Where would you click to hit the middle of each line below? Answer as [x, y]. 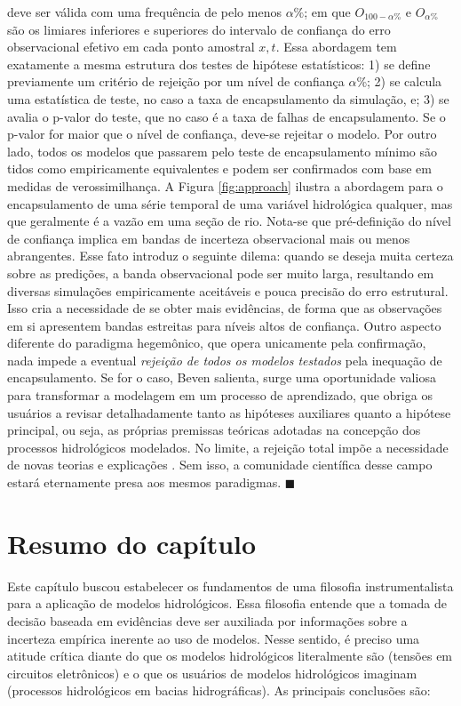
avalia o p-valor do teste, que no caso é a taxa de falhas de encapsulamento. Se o [227, 116]
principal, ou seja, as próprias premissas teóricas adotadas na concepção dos [214, 430]
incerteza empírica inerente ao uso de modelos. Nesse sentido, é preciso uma [214, 638]
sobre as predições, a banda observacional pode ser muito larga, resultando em [221, 273]
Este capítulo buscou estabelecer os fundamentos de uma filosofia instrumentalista [230, 586]
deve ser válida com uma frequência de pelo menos [144, 12]
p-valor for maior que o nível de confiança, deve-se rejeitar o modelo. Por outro [222, 134]
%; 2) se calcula [399, 81]
